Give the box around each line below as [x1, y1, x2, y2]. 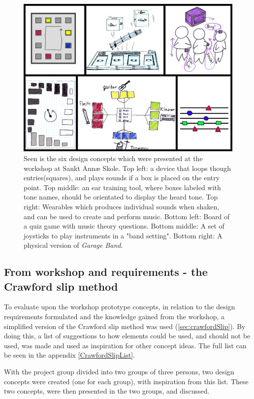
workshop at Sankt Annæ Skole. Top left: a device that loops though [24, 163, 231, 173]
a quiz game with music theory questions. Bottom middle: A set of [24, 221, 224, 231]
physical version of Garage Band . [24, 240, 123, 250]
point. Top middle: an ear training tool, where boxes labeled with [24, 182, 221, 192]
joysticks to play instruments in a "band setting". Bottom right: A [24, 230, 222, 240]
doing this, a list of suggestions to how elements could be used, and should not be [4, 331, 251, 341]
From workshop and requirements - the [4, 264, 208, 279]
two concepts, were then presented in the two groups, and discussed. [4, 386, 210, 396]
